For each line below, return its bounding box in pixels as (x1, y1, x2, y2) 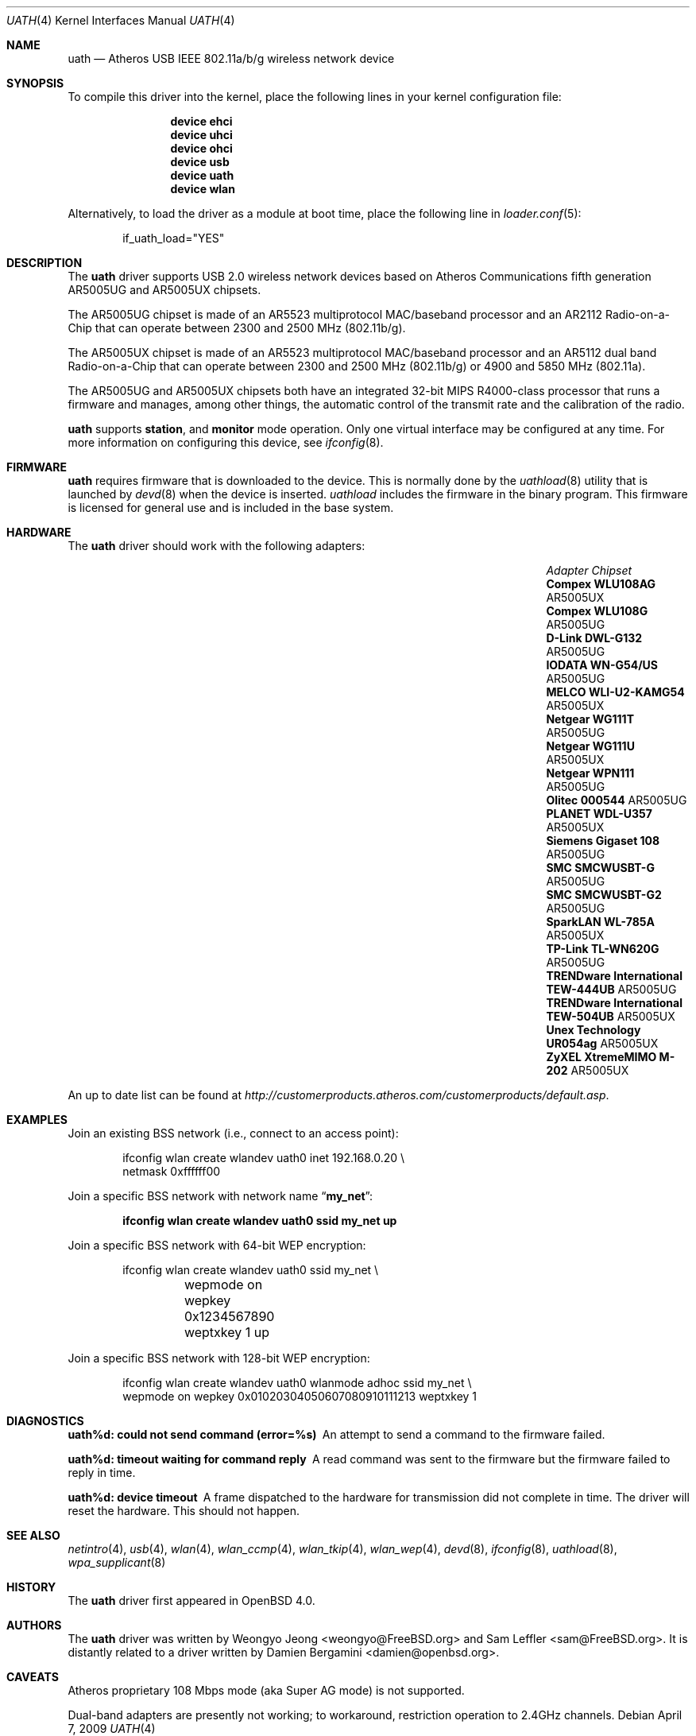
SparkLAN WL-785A (546, 915, 655, 928)
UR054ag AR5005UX (546, 1037, 659, 1050)
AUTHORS (6, 1618, 62, 1632)
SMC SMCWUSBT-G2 (546, 888, 662, 901)
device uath (170, 169, 234, 182)
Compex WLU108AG (546, 577, 656, 591)
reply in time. (68, 1466, 136, 1479)
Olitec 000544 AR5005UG (546, 793, 687, 807)
